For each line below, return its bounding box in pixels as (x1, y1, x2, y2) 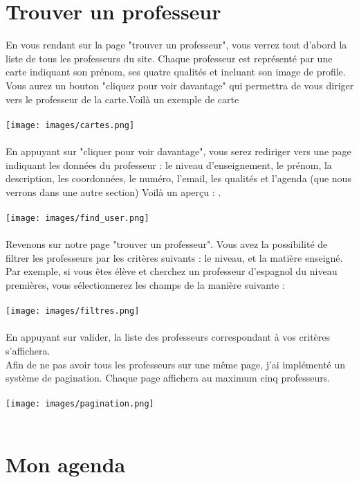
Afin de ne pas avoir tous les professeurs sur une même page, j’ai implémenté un (6, 357, 346, 371)
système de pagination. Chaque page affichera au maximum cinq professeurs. (6, 371, 331, 385)
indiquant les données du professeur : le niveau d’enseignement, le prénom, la (6, 157, 332, 172)
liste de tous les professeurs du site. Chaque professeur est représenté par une (6, 51, 333, 65)
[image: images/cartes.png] (6, 120, 135, 130)
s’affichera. (6, 343, 50, 357)
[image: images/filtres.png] (6, 306, 140, 316)
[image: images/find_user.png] (6, 213, 149, 223)
